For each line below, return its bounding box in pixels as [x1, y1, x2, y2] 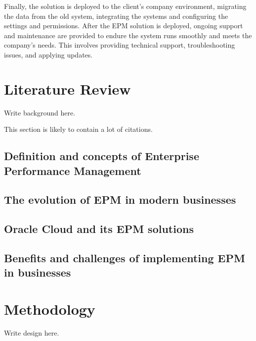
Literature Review [4, 78, 131, 99]
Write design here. [4, 327, 59, 338]
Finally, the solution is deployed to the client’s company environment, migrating [4, 1, 247, 11]
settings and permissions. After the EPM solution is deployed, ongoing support [4, 20, 243, 31]
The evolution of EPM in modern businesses [4, 192, 236, 207]
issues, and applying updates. [4, 49, 93, 59]
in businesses [4, 265, 71, 280]
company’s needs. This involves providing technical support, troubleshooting [4, 40, 235, 50]
